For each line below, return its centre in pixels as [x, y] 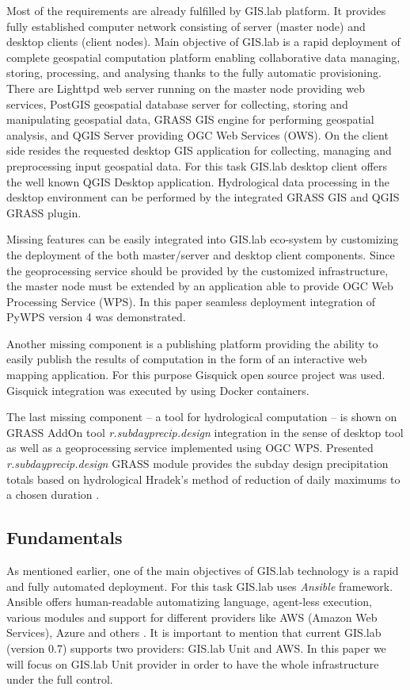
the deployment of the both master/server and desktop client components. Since [201, 254]
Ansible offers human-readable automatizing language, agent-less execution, [189, 602]
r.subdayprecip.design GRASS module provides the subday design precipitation [197, 464]
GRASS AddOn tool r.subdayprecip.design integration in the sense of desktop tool [205, 432]
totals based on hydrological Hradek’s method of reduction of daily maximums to [203, 479]
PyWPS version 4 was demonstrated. [96, 317]
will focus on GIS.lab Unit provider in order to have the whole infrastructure [193, 663]
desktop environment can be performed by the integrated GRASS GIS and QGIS [203, 197]
